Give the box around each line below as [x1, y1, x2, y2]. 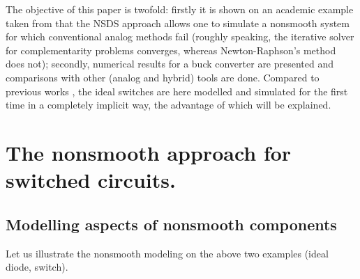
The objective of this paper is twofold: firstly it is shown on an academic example [6, 2, 354, 16]
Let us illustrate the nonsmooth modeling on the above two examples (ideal [6, 246, 329, 260]
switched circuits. [6, 166, 176, 194]
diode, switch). [6, 260, 68, 274]
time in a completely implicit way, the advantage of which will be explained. [6, 97, 331, 112]
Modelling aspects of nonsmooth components [6, 213, 337, 234]
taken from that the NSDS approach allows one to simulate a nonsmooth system [6, 15, 350, 30]
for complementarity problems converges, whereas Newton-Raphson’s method [6, 42, 336, 57]
